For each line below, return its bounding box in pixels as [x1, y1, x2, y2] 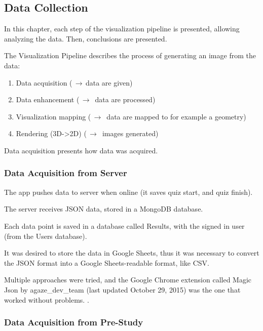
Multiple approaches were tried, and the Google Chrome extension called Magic [4, 274, 252, 285]
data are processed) [95, 94, 156, 105]
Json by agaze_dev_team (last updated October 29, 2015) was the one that [4, 284, 241, 295]
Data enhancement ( [16, 94, 80, 105]
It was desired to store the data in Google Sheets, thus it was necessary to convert [4, 247, 259, 258]
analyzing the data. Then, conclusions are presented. [4, 33, 167, 44]
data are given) [85, 77, 133, 88]
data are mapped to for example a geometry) [106, 111, 246, 121]
